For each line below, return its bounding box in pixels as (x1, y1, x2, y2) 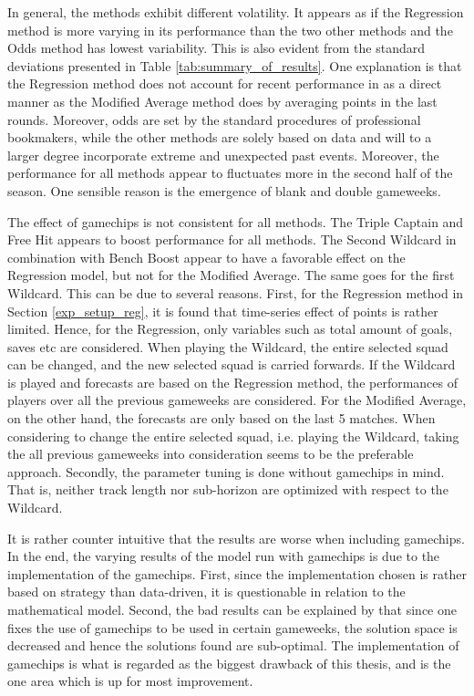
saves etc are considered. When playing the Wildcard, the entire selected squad (7, 337, 448, 356)
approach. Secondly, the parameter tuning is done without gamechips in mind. (7, 462, 445, 481)
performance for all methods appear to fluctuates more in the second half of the (7, 163, 453, 182)
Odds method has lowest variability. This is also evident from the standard (7, 38, 425, 57)
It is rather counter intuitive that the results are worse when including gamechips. (7, 528, 465, 547)
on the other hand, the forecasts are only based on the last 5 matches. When (7, 409, 436, 428)
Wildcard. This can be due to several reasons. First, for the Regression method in (7, 283, 464, 302)
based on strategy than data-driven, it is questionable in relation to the (7, 582, 406, 601)
